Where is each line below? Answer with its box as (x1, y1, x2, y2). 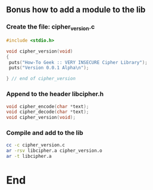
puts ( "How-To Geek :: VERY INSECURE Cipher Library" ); (8, 59, 148, 65)
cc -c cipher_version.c (6, 142, 65, 148)
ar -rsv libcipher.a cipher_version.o (6, 148, 102, 154)
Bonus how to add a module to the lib (6, 5, 146, 15)
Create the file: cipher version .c (6, 23, 95, 32)
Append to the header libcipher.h (6, 90, 104, 98)
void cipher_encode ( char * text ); (6, 103, 89, 109)
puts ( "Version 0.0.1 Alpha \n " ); (8, 65, 89, 71)
